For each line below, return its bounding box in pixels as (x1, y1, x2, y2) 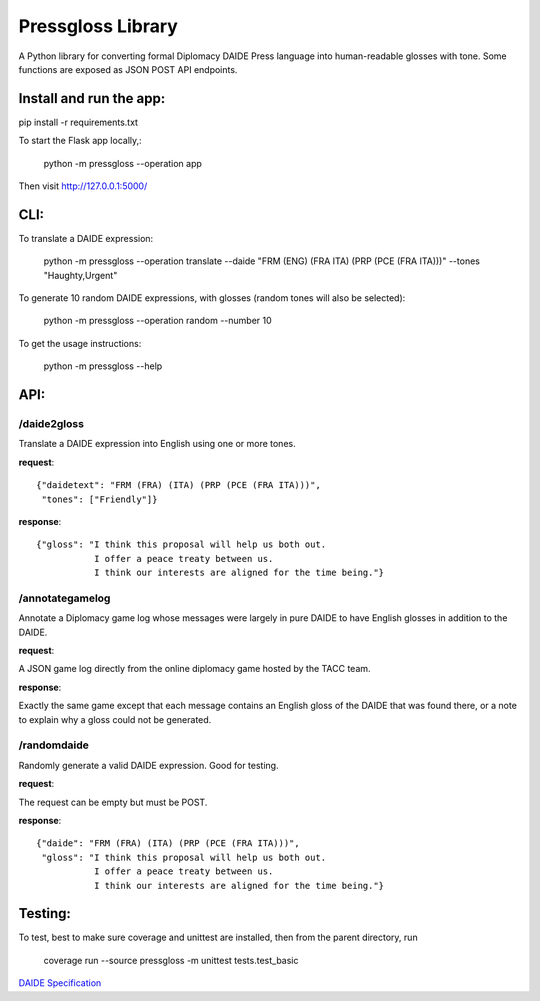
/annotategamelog (18, 591, 111, 605)
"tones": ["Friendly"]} (41, 493, 158, 505)
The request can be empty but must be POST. (18, 796, 208, 808)
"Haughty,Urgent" (43, 269, 118, 281)
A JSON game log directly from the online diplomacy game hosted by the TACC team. (18, 663, 371, 675)
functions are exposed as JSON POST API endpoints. (18, 63, 238, 75)
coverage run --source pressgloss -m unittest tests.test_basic (43, 954, 299, 966)
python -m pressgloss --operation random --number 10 (43, 315, 272, 327)
